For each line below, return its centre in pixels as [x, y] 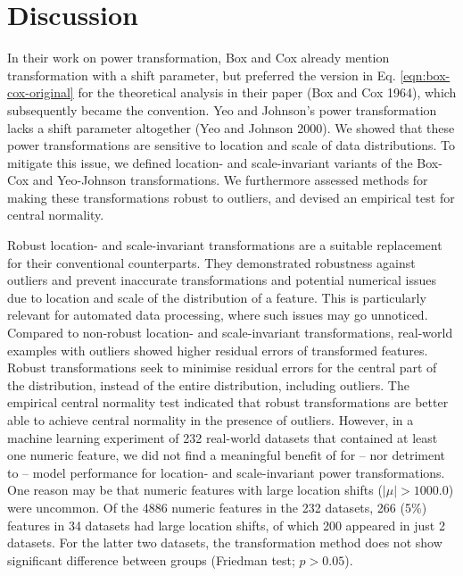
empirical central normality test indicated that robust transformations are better [228, 402]
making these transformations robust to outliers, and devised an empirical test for [231, 197]
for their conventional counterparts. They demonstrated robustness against [211, 262]
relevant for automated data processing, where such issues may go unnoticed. [218, 315]
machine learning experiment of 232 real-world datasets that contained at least [223, 437]
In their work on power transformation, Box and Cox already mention [198, 58]
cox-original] [41, 92]
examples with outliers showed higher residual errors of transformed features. [218, 350]
